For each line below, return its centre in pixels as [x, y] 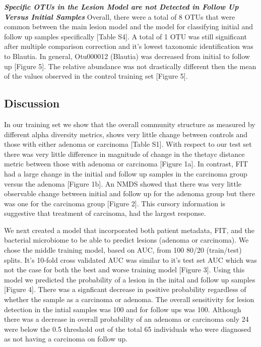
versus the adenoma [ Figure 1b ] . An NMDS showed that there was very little [123, 183]
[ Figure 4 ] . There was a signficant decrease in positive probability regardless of [125, 289]
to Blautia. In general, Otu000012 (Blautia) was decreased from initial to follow [127, 56]
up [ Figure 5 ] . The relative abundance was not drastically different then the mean [130, 66]
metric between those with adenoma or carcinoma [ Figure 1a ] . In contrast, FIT [126, 164]
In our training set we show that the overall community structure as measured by [130, 124]
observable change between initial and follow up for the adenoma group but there [130, 193]
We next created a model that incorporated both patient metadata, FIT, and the [129, 230]
